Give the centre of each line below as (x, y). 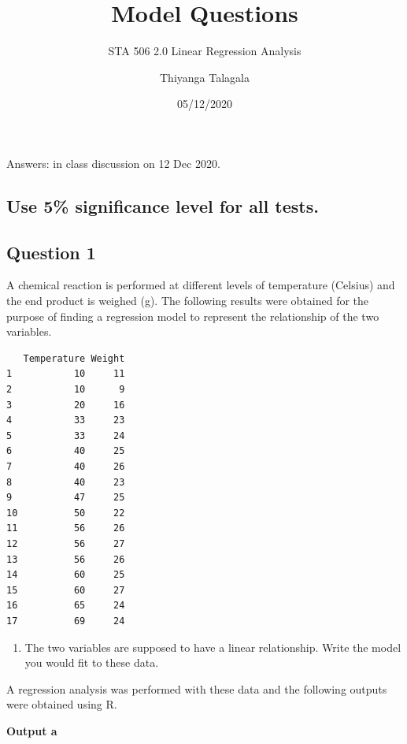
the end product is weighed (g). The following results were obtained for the (188, 301)
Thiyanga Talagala (205, 77)
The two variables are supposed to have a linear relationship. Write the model (213, 647)
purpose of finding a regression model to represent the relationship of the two (193, 316)
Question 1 (51, 252)
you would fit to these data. (92, 662)
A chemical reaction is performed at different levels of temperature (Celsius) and (201, 285)
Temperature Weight (74, 358)
